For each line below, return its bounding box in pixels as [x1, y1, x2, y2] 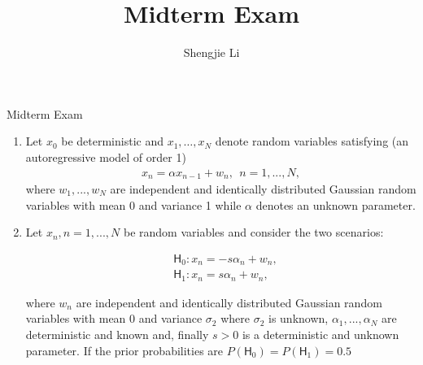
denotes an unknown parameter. [255, 196, 416, 213]
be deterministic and [61, 133, 164, 150]
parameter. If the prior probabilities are [25, 341, 224, 358]
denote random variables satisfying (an [215, 133, 409, 150]
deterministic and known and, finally [25, 325, 209, 342]
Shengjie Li [183, 44, 240, 61]
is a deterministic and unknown [242, 325, 399, 342]
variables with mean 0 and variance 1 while [25, 196, 242, 213]
